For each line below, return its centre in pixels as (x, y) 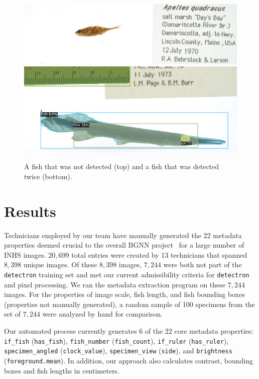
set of (13, 314)
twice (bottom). (48, 176)
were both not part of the (203, 264)
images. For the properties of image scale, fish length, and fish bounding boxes (124, 294)
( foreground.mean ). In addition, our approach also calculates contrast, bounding (128, 360)
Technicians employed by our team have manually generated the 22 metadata (123, 235)
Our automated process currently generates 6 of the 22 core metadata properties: (129, 331)
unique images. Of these (60, 264)
